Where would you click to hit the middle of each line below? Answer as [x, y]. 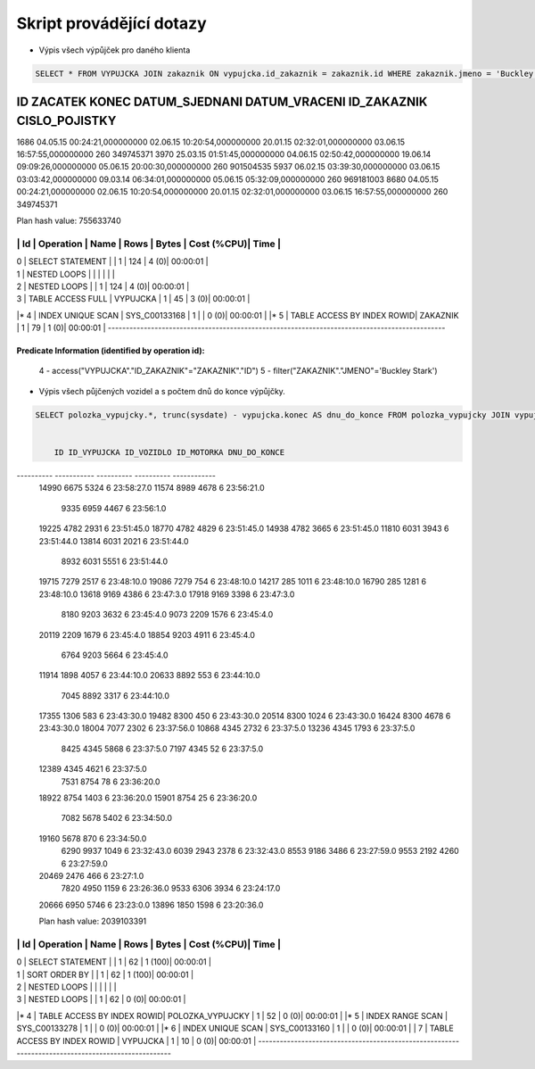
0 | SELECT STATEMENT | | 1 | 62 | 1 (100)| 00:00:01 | [114, 962]
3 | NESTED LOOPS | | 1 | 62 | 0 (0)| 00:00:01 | [101, 999]
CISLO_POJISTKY [66, 120]
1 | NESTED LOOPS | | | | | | [66, 274]
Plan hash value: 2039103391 [93, 921]
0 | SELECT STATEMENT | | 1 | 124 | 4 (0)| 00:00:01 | [112, 261]
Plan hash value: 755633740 [69, 220]
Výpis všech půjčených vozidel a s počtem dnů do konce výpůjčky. [162, 391]
